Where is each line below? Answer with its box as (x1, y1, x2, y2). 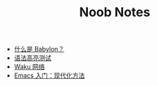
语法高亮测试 (13, 54, 51, 62)
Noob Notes (79, 4, 151, 20)
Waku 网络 (13, 63, 45, 71)
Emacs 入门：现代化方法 (13, 71, 85, 80)
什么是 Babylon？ (13, 45, 65, 54)
